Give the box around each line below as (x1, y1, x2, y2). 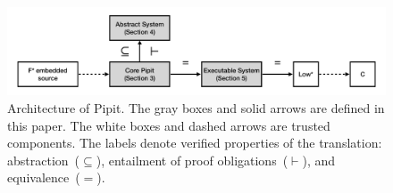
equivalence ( (7, 168, 80, 187)
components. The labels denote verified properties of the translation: (7, 133, 382, 152)
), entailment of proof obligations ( (96, 150, 288, 169)
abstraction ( (7, 150, 80, 169)
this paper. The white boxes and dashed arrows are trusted (7, 116, 330, 134)
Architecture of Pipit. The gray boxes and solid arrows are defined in (7, 98, 385, 117)
